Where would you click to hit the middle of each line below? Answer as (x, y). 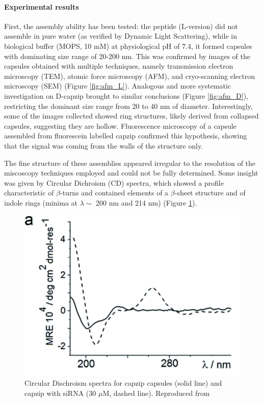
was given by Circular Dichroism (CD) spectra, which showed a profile (114, 182)
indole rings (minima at (41, 202)
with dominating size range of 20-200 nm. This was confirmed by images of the (127, 56)
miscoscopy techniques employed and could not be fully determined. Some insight (131, 173)
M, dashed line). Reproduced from (156, 393)
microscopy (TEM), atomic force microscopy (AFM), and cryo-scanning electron (129, 76)
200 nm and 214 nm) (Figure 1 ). (147, 202)
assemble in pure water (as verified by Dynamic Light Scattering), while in (121, 36)
